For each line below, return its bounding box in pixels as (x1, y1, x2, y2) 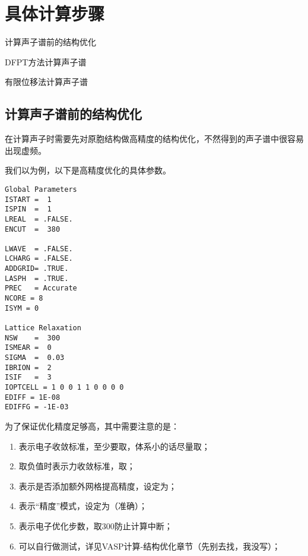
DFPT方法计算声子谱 (5, 55, 87, 68)
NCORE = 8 (5, 294, 43, 303)
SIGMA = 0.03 (5, 353, 65, 362)
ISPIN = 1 (5, 205, 52, 214)
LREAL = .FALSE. (5, 214, 73, 223)
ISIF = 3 (5, 373, 52, 382)
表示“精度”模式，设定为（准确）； (18, 500, 148, 512)
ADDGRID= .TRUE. (5, 264, 69, 273)
